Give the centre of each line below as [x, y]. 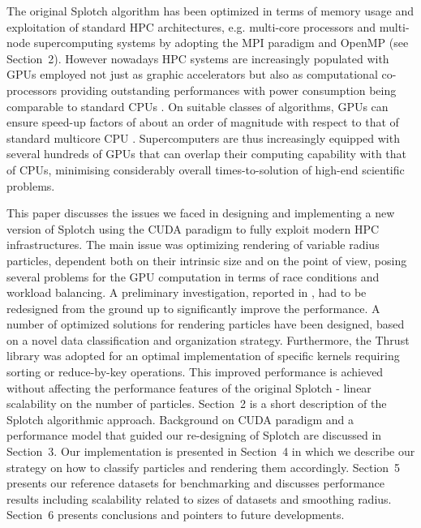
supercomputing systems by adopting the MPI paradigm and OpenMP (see [221, 43]
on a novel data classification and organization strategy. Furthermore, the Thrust [208, 339]
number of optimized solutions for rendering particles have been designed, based [206, 324]
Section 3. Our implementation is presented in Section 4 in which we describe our [211, 451]
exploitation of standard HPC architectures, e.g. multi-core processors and [191, 26]
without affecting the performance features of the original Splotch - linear [189, 387]
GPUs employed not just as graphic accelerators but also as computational [192, 74]
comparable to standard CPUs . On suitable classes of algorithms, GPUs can [198, 106]
